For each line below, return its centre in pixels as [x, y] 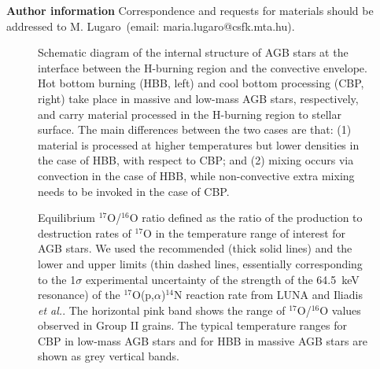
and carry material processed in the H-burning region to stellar [190, 114]
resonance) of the [79, 295]
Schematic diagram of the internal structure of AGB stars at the [193, 52]
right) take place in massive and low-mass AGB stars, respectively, [198, 98]
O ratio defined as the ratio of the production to [246, 218]
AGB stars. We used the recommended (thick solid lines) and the [195, 248]
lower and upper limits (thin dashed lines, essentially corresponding [200, 263]
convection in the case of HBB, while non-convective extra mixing [196, 175]
